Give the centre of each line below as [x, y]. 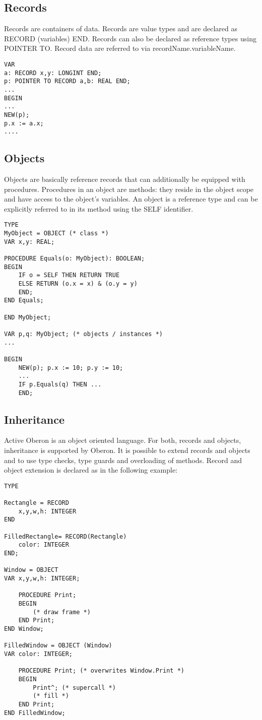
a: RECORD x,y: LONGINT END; [53, 73]
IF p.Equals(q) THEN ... [60, 384]
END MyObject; [28, 317]
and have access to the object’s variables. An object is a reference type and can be [131, 199]
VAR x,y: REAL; [29, 242]
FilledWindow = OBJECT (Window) [58, 646]
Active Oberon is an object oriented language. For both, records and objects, [123, 440]
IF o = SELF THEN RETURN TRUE [69, 275]
